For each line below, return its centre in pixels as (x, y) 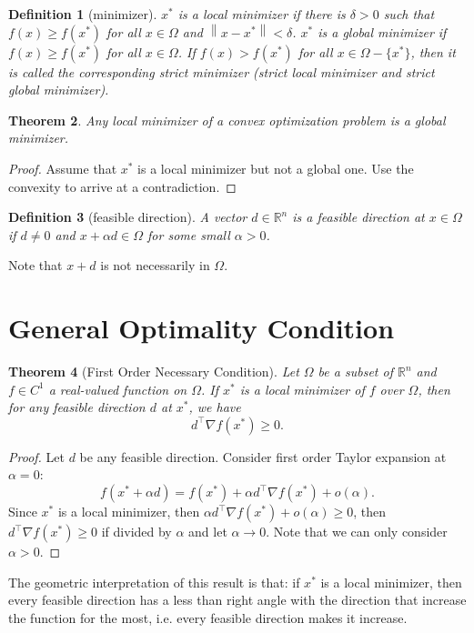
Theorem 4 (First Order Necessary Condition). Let (154, 372)
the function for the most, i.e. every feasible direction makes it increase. (208, 617)
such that (409, 14)
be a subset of (355, 372)
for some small (189, 234)
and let (208, 532)
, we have (215, 407)
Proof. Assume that (63, 168)
